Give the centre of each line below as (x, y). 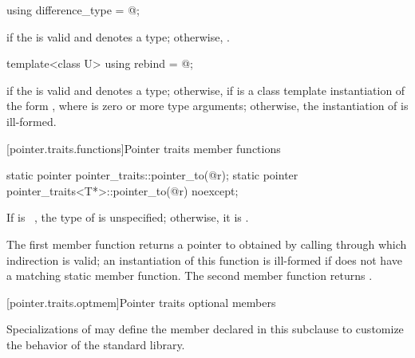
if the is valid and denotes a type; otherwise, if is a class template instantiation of (206, 90)
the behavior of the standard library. (96, 344)
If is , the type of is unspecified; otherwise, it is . (128, 217)
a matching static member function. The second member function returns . (190, 275)
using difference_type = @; (73, 10)
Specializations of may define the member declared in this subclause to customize (205, 329)
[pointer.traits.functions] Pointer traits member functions (144, 148)
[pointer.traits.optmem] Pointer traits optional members (141, 302)
